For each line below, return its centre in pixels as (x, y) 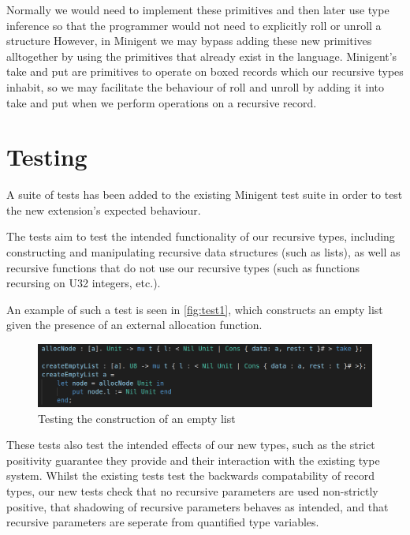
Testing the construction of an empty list (137, 418)
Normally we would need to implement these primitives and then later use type (198, 9)
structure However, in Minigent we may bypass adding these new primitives (189, 41)
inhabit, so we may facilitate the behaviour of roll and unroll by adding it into (195, 86)
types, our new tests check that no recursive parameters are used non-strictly (192, 490)
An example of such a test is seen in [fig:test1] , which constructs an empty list (195, 309)
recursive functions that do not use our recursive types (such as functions (183, 267)
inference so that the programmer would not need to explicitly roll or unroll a (194, 25)
